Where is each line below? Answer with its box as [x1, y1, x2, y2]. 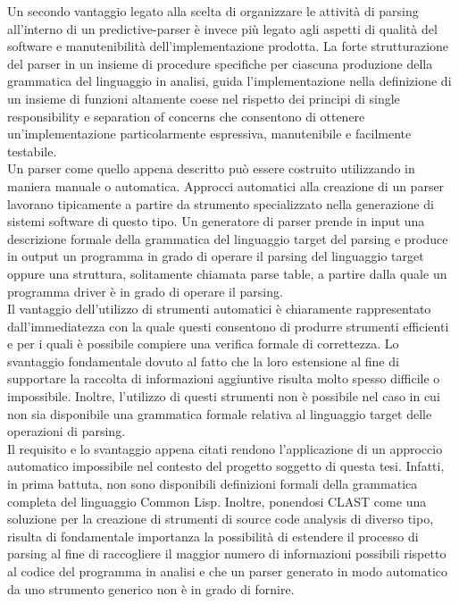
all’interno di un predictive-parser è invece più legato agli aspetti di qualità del [7, 19, 438, 38]
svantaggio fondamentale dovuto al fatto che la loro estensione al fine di [7, 351, 399, 370]
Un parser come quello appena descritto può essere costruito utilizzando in [7, 159, 415, 178]
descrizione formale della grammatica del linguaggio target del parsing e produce [7, 229, 448, 247]
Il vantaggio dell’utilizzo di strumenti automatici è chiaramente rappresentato [7, 299, 431, 318]
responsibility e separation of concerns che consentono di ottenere [7, 106, 365, 125]
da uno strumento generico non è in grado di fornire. [7, 579, 295, 598]
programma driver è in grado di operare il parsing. [7, 281, 283, 300]
